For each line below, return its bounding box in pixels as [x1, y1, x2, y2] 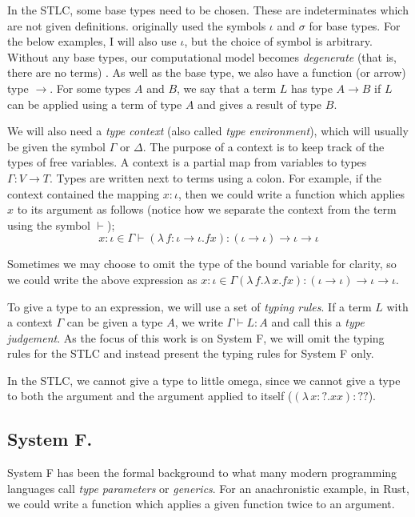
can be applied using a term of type [7, 95, 182, 112]
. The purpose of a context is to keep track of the [142, 138, 385, 154]
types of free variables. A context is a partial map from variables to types [7, 154, 367, 170]
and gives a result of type [198, 95, 322, 112]
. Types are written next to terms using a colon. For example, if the [49, 169, 382, 186]
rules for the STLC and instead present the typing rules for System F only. [7, 345, 374, 362]
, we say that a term [177, 79, 277, 96]
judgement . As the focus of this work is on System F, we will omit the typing [7, 329, 385, 346]
